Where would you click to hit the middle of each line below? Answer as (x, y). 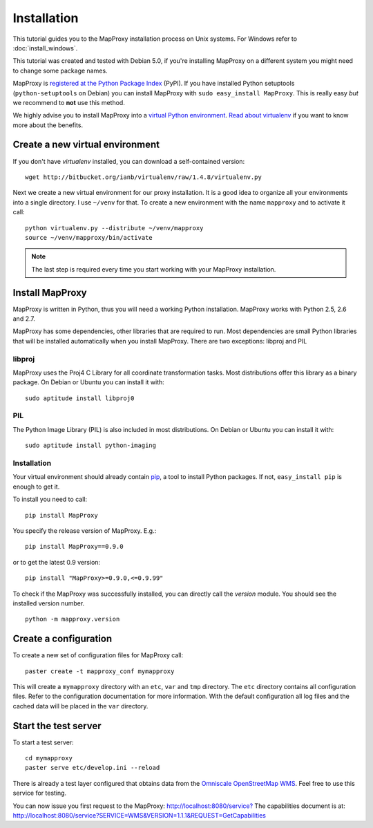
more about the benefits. (48, 125)
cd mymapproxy (49, 758)
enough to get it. (36, 487)
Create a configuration (63, 639)
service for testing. (40, 793)
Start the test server (57, 726)
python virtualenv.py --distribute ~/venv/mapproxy (114, 228)
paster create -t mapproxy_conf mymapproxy (100, 671)
